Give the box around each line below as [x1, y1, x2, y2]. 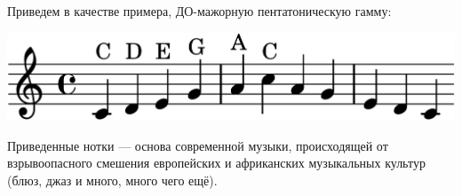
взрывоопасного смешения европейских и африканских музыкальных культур [7, 153, 426, 172]
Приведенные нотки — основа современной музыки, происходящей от [7, 136, 388, 154]
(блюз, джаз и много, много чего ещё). [7, 170, 218, 189]
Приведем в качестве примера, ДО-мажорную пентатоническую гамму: [7, 2, 392, 20]
